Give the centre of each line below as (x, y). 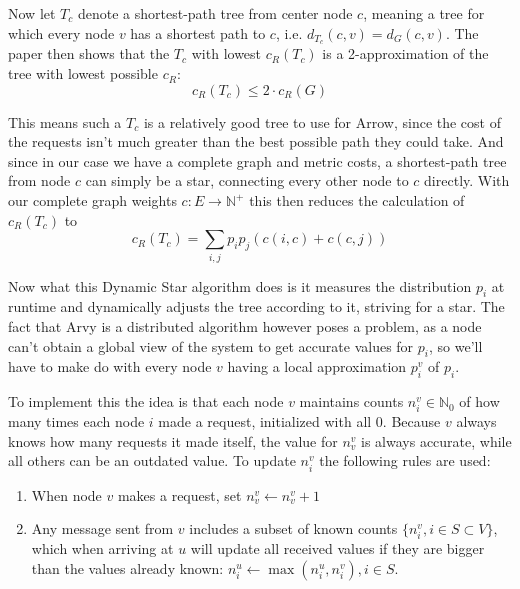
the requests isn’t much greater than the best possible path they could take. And (256, 141)
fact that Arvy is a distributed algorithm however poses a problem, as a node (245, 325)
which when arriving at (102, 548)
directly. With (467, 180)
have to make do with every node (110, 366)
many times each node (76, 421)
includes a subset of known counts (293, 528)
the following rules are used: (405, 460)
